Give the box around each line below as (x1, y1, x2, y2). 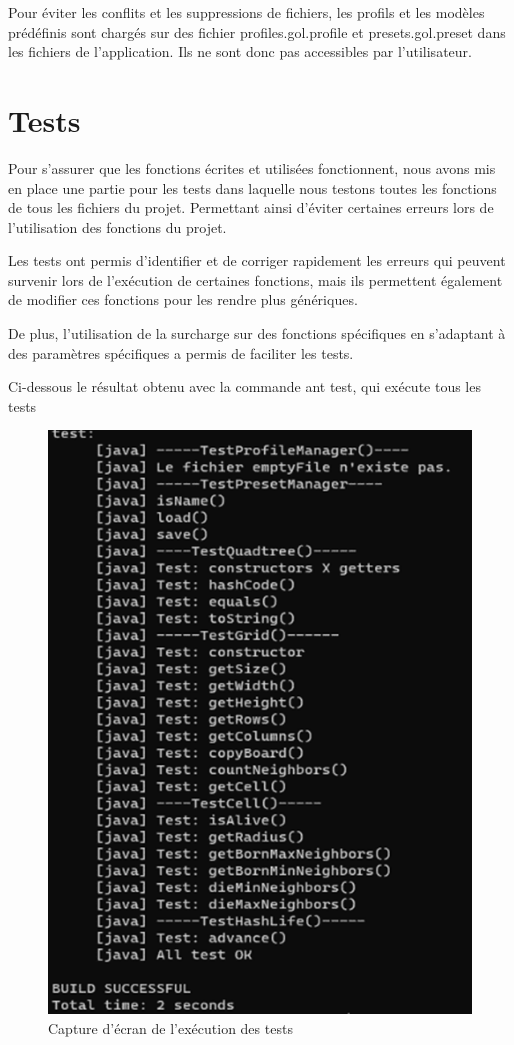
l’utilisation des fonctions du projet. (8, 216, 227, 237)
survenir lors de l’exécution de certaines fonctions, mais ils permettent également (8, 269, 503, 290)
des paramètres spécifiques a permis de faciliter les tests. (8, 342, 354, 363)
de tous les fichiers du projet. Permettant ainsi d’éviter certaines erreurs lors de (8, 197, 494, 218)
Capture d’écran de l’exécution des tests (48, 1017, 293, 1038)
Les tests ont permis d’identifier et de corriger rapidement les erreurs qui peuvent (8, 250, 506, 271)
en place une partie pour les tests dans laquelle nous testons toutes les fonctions (8, 177, 497, 198)
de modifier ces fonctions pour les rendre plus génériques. (8, 289, 358, 310)
